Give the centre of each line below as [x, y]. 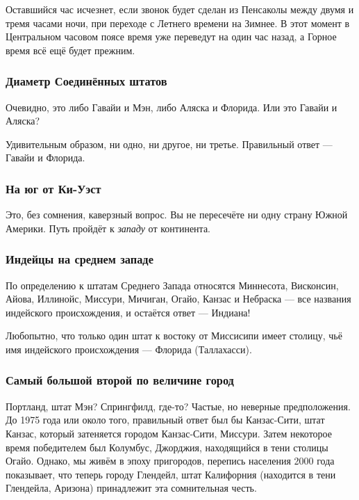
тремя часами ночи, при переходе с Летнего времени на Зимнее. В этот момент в [178, 23]
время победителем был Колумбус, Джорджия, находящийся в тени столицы [167, 447]
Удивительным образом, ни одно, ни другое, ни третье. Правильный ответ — [169, 144]
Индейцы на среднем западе [80, 259]
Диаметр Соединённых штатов [86, 81]
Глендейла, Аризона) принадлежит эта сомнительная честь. [131, 488]
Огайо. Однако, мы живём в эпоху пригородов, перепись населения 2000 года [170, 461]
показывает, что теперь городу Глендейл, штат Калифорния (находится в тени [171, 474]
